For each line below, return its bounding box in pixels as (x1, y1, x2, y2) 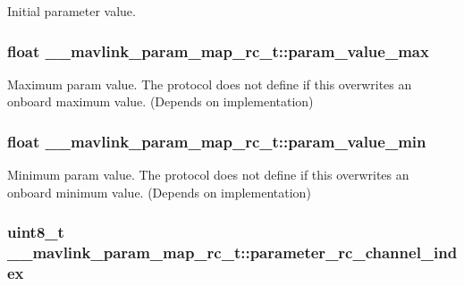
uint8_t (7, 221, 64, 243)
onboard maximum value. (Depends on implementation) (7, 92, 314, 111)
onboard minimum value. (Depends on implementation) (7, 182, 311, 201)
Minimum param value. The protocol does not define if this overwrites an (7, 165, 409, 184)
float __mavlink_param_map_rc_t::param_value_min (7, 130, 426, 152)
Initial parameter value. (7, 2, 136, 20)
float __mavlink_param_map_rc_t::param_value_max (7, 39, 429, 62)
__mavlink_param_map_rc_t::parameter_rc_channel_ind (7, 241, 458, 264)
